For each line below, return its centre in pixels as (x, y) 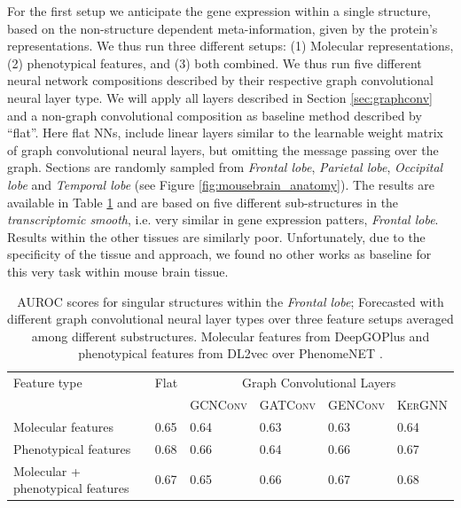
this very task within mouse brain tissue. (118, 271)
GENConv (356, 404)
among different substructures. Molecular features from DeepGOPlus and (230, 336)
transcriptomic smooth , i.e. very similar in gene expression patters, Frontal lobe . (223, 219)
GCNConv (219, 404)
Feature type (48, 383)
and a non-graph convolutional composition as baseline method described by (215, 115)
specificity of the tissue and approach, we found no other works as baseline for (219, 254)
